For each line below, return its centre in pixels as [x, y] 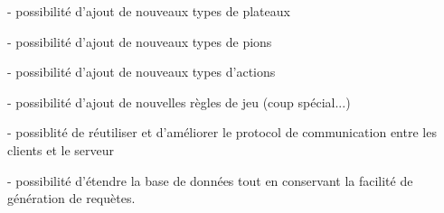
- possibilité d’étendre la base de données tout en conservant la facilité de [210, 180]
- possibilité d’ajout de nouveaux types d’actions [142, 72]
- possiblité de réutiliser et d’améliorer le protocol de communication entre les [222, 132]
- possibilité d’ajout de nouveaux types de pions [140, 41]
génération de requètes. [71, 198]
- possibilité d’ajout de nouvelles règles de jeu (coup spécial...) [179, 102]
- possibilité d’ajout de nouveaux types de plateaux [149, 11]
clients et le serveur [61, 149]
